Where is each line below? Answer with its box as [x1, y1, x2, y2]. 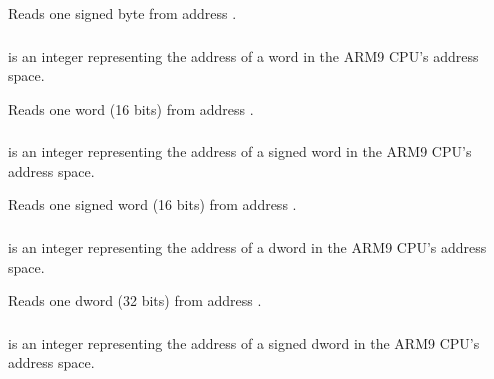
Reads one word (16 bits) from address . [8, 98, 254, 119]
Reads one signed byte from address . [8, 3, 237, 23]
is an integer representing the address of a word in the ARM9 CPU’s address [8, 45, 479, 66]
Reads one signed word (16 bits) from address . [8, 194, 297, 215]
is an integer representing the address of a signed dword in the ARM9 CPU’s [8, 332, 480, 353]
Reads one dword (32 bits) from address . [8, 290, 262, 311]
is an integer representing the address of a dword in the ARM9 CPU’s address [8, 236, 487, 257]
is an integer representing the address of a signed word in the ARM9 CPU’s [8, 141, 472, 162]
